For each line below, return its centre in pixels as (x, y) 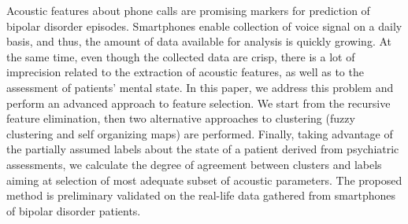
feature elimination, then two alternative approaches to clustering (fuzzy (181, 118)
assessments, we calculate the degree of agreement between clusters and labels (194, 164)
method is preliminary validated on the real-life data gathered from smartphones (201, 195)
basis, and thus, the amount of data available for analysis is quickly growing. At (199, 41)
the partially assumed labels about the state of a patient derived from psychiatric (203, 149)
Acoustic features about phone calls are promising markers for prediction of (188, 10)
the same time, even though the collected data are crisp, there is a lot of (181, 56)
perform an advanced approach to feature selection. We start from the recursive (198, 103)
